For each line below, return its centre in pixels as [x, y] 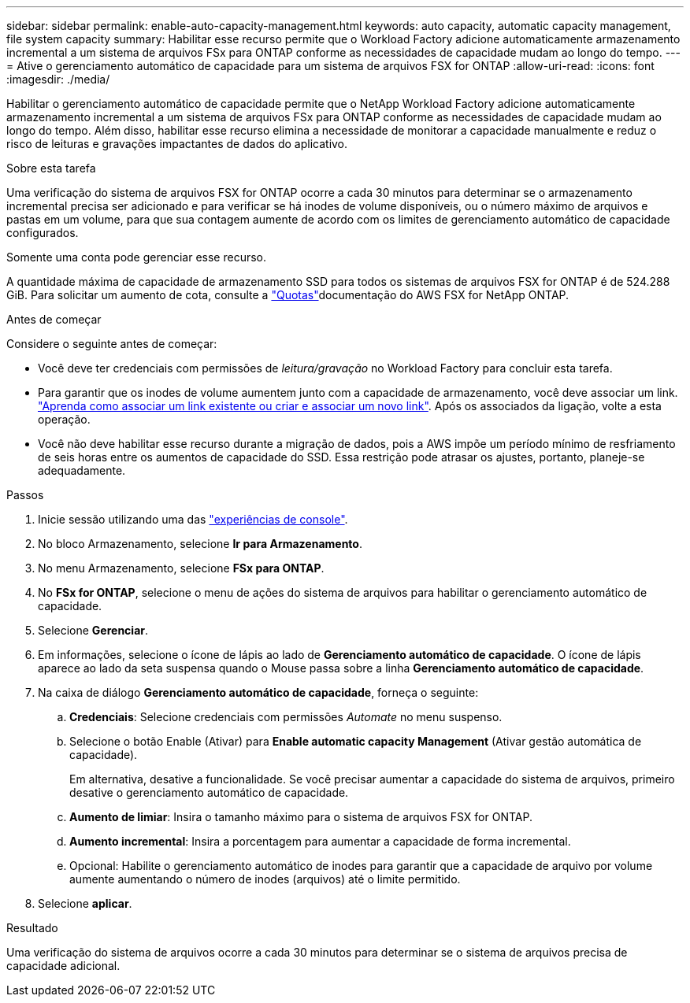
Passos [25, 495]
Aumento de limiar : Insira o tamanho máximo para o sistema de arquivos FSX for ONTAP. [301, 817]
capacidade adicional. [63, 966]
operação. [64, 419]
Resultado [32, 928]
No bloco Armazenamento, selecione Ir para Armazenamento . [200, 544]
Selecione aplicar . [85, 903]
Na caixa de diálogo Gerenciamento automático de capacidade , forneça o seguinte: [258, 692]
